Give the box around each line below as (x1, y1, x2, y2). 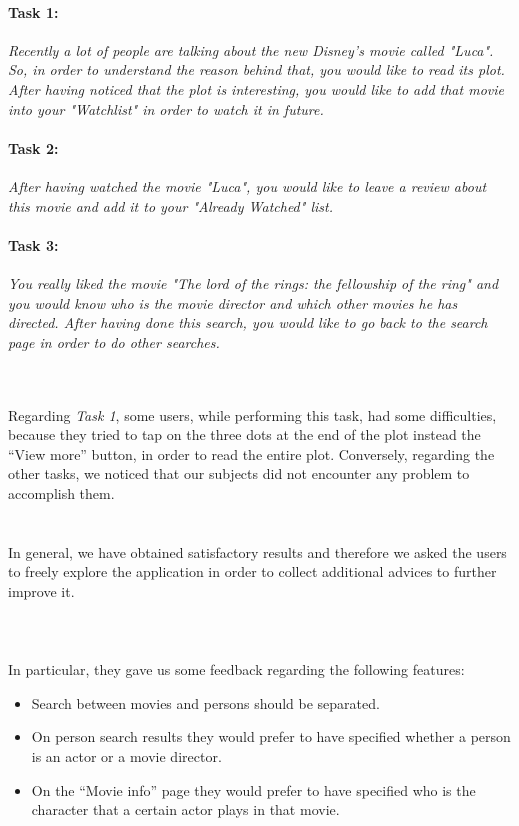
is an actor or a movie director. (31, 746, 222, 767)
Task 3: (8, 234, 59, 255)
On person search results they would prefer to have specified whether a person (31, 726, 511, 747)
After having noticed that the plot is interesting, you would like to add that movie (8, 78, 504, 99)
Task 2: (8, 137, 59, 158)
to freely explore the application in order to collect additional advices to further (8, 561, 497, 582)
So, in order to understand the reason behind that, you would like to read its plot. (8, 59, 505, 80)
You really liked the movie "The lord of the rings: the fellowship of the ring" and (8, 272, 499, 293)
